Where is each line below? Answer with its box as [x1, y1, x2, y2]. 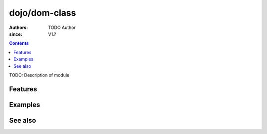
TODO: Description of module [9, 72, 70, 78]
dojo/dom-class [9, 7, 76, 18]
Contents [9, 40, 29, 46]
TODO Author [48, 25, 76, 30]
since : [9, 31, 22, 37]
